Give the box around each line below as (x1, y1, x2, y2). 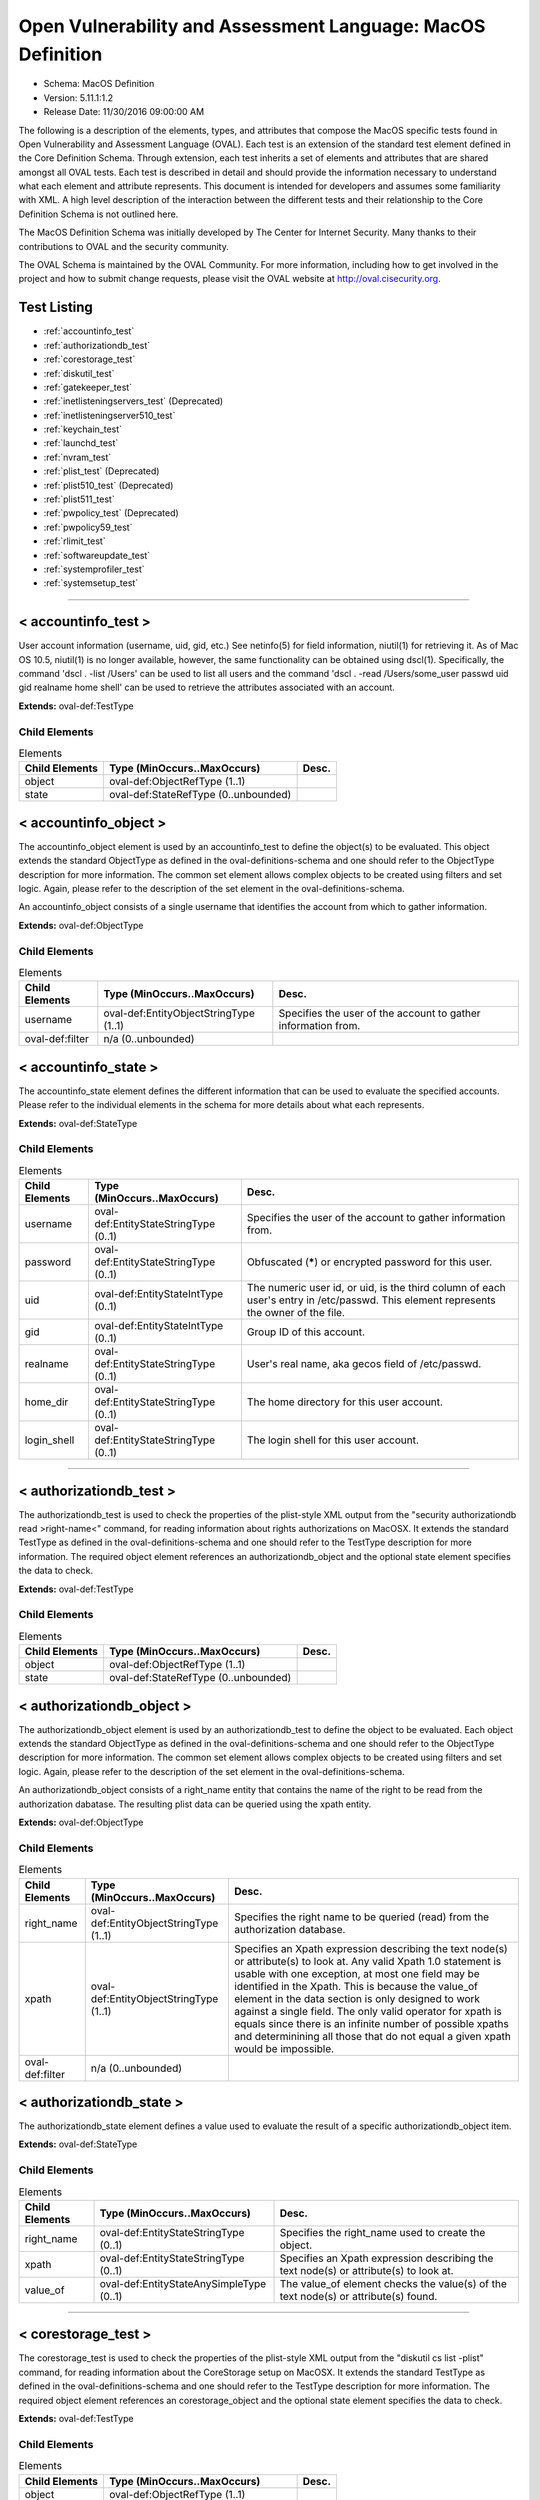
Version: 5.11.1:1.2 (43, 91, 114, 104)
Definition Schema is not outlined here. (18, 208, 179, 220)
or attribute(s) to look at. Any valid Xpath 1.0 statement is (234, 1954, 502, 1968)
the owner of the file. (246, 1306, 345, 1320)
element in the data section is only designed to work (234, 1991, 480, 2005)
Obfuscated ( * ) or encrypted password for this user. (246, 1255, 493, 1269)
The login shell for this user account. (246, 1433, 420, 1447)
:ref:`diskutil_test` (43, 367, 115, 379)
